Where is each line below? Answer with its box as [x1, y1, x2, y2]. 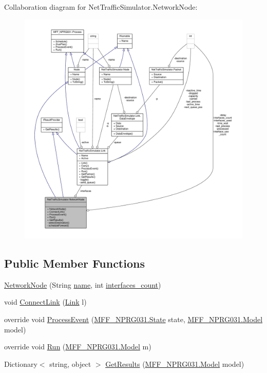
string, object [49, 358, 91, 369]
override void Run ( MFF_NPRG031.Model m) [4, 341, 151, 352]
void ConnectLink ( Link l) [4, 296, 87, 307]
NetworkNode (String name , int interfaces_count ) [4, 279, 161, 290]
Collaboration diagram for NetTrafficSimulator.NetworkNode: [4, 2, 198, 12]
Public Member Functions [4, 255, 145, 271]
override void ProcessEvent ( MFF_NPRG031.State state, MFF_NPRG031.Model [4, 314, 263, 325]
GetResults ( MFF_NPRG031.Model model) [105, 358, 244, 369]
